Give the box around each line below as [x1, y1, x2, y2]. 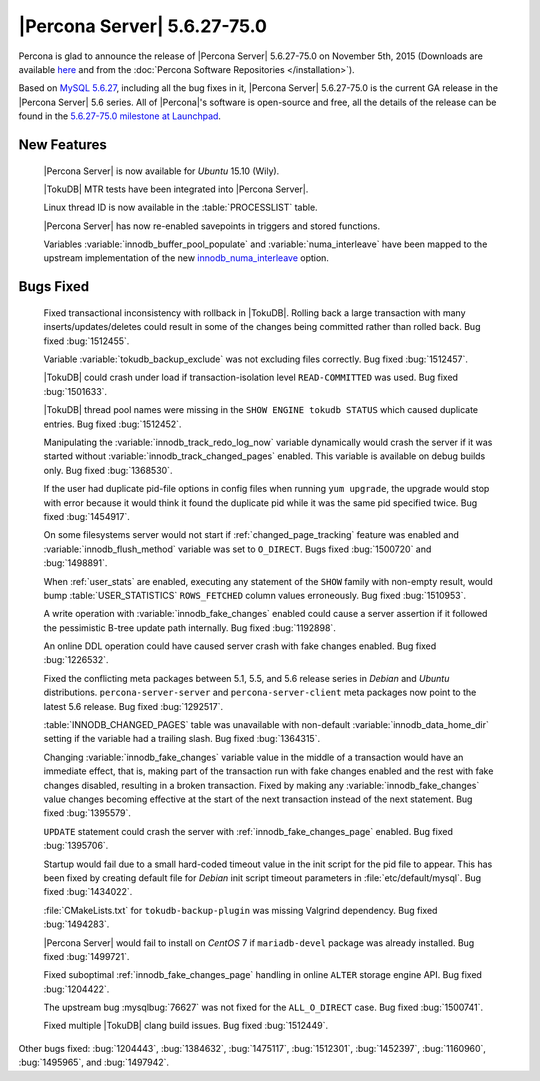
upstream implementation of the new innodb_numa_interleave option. [43, 252, 330, 264]
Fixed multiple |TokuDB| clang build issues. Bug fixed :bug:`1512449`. [43, 1020, 329, 1032]
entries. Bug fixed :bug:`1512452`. [43, 418, 182, 430]
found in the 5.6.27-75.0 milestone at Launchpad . [18, 110, 222, 122]
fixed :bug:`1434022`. [43, 886, 133, 898]
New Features [18, 136, 107, 153]
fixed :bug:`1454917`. [43, 510, 130, 522]
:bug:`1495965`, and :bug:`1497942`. [18, 1056, 170, 1069]
